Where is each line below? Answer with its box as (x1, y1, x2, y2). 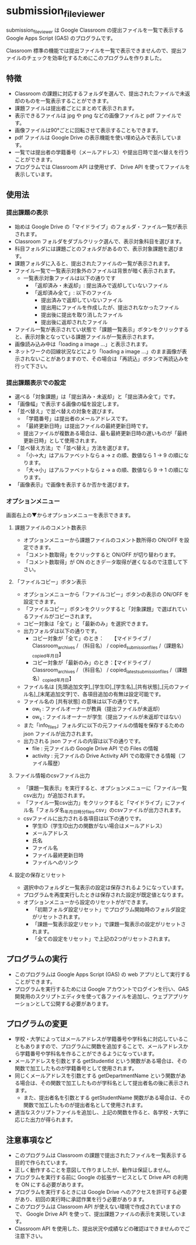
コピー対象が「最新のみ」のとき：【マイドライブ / (32, 659, 151, 666)
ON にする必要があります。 (21, 1181, 87, 1188)
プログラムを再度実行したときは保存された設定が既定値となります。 (23, 891, 187, 898)
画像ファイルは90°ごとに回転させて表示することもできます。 (14, 127, 161, 134)
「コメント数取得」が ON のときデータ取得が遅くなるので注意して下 (23, 559, 188, 566)
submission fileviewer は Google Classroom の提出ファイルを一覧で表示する (6, 26, 184, 35)
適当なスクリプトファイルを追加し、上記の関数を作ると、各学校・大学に (14, 1109, 189, 1116)
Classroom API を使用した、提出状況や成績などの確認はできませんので (14, 1225, 185, 1232)
